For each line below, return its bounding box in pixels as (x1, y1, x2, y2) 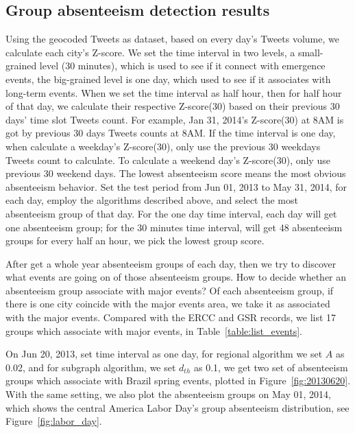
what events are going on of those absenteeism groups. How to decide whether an (5, 270, 347, 284)
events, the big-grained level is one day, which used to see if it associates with (5, 71, 331, 86)
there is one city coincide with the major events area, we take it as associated (5, 296, 330, 311)
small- (297, 45, 323, 59)
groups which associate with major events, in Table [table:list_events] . (5, 323, 302, 338)
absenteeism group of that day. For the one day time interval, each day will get (5, 206, 337, 220)
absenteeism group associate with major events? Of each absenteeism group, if (5, 283, 334, 297)
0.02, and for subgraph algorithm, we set (5, 360, 176, 374)
